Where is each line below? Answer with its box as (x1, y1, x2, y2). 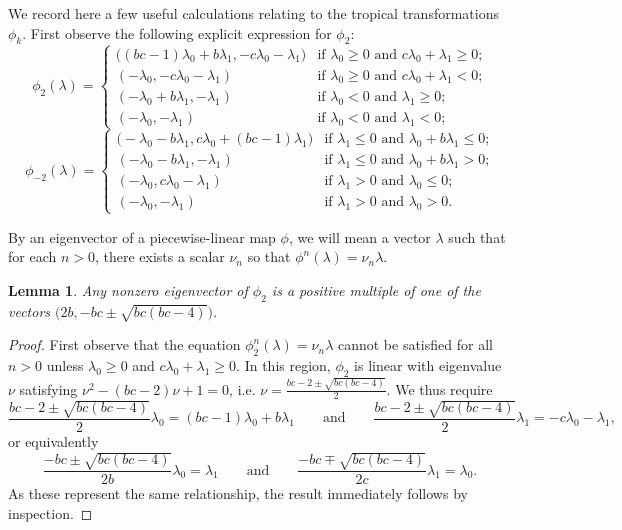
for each (8, 246, 57, 267)
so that (247, 246, 291, 267)
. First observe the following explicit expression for (22, 22, 332, 43)
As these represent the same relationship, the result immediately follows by (8, 483, 468, 504)
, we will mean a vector (288, 226, 431, 247)
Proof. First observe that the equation (8, 334, 241, 355)
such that (448, 226, 506, 247)
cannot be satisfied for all (337, 334, 493, 355)
